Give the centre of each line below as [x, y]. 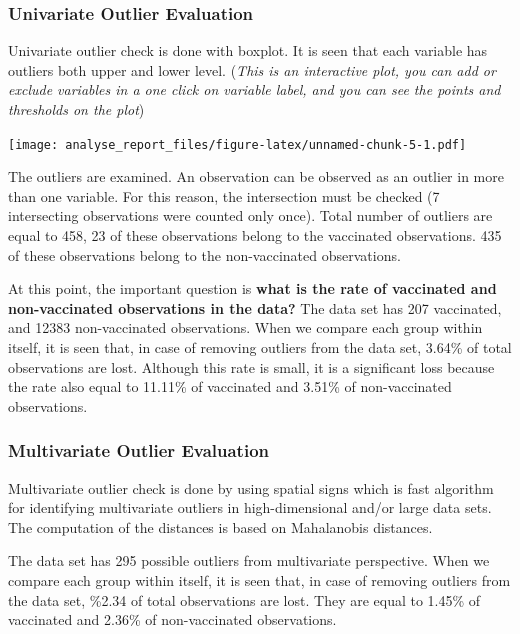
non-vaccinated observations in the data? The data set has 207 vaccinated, [255, 307]
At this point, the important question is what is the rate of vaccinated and [252, 288]
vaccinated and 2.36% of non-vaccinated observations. [172, 619]
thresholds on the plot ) [76, 109]
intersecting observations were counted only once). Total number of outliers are [250, 215]
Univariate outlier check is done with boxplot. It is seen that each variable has [248, 50]
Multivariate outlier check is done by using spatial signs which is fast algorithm [251, 487]
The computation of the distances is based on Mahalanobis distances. [220, 526]
